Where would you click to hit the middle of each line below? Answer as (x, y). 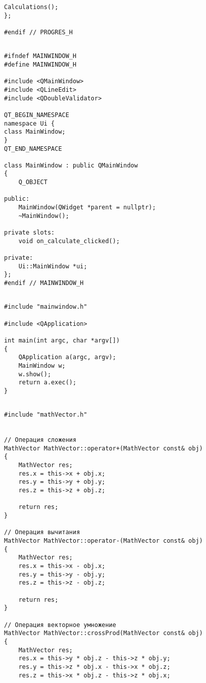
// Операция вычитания (42, 532)
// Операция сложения (40, 440)
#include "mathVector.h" (46, 415)
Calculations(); (31, 7)
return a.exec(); (47, 383)
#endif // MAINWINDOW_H (44, 283)
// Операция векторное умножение (60, 625)
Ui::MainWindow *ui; (53, 266)
